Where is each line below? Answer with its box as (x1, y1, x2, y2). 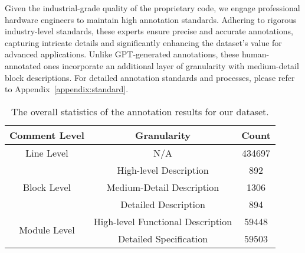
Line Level (25, 145, 68, 160)
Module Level (19, 223, 75, 237)
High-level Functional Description (93, 214, 232, 228)
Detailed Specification (117, 231, 208, 245)
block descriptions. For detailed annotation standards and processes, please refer (5, 71, 295, 83)
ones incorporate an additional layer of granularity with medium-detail (44, 59, 299, 72)
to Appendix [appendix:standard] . (5, 83, 129, 95)
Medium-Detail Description (106, 180, 219, 194)
